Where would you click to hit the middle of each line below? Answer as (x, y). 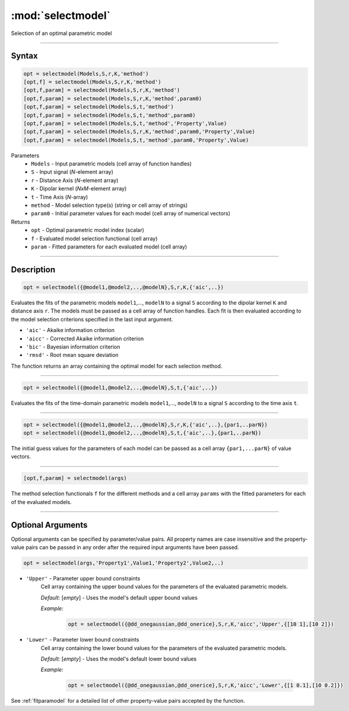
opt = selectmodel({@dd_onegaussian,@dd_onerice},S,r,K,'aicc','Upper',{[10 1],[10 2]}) (201, 624)
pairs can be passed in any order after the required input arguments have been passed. (133, 547)
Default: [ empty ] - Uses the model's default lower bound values (119, 659)
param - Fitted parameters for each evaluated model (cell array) (109, 247)
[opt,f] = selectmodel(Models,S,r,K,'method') (92, 82)
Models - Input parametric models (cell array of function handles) (112, 164)
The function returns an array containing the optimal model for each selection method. (117, 366)
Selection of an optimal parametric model (61, 33)
